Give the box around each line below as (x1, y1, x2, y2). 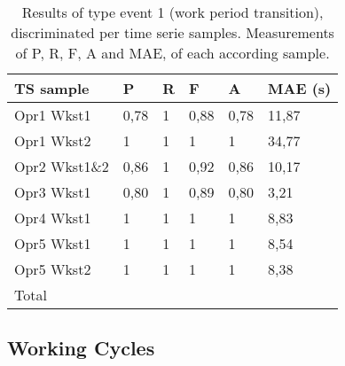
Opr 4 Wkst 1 (14, 207, 91, 228)
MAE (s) (268, 78, 332, 98)
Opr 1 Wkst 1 (14, 105, 91, 125)
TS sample (14, 78, 90, 98)
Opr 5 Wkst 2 (14, 259, 91, 279)
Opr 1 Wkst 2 (14, 130, 91, 151)
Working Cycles (7, 334, 155, 362)
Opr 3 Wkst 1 (14, 182, 91, 202)
